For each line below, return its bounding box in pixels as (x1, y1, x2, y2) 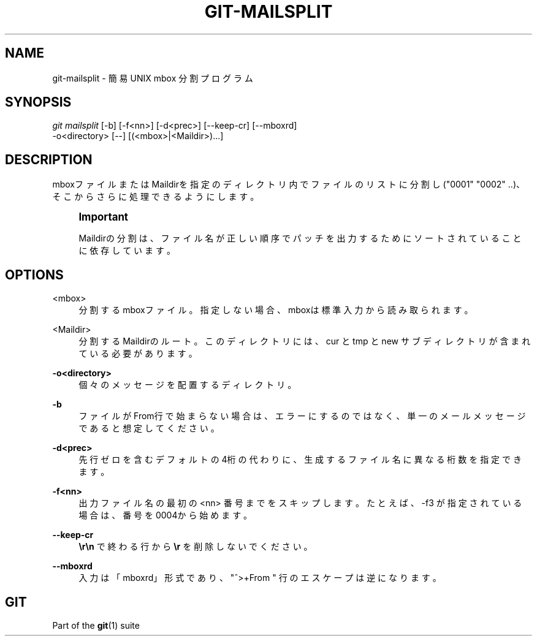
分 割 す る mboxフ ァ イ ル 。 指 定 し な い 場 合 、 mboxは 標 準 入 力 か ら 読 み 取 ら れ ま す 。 (78, 305, 473, 316)
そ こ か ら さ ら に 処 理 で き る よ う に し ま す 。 (52, 191, 259, 202)
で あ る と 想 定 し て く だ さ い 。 (78, 423, 219, 434)
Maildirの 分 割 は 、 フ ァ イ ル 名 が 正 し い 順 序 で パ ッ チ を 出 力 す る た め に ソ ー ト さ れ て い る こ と (78, 233, 522, 244)
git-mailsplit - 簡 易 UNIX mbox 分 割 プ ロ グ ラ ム (52, 72, 253, 83)
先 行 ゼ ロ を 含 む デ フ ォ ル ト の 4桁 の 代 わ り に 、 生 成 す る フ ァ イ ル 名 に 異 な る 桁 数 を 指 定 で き (78, 454, 522, 465)
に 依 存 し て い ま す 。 (78, 245, 175, 256)
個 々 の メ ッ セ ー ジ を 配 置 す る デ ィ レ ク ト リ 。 (78, 379, 297, 390)
